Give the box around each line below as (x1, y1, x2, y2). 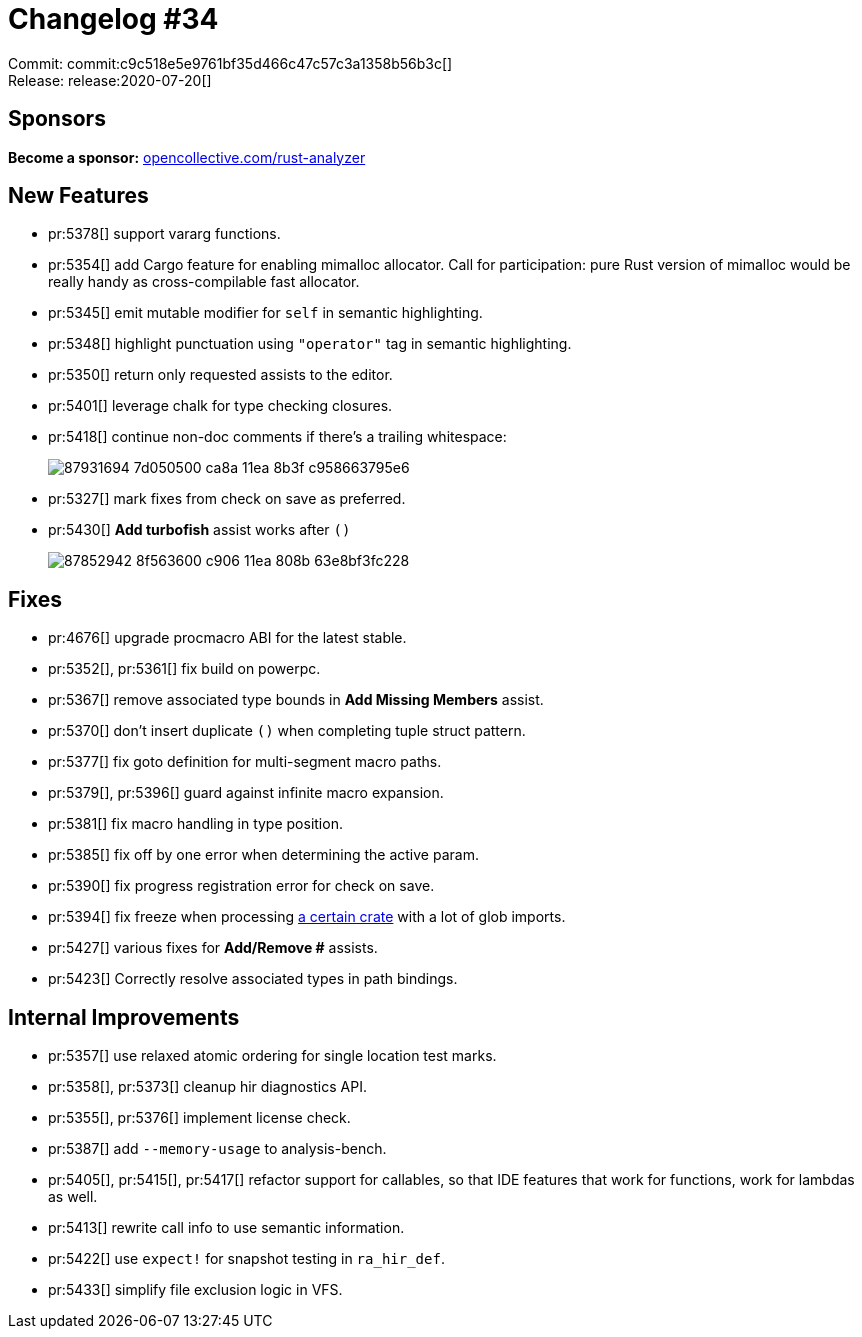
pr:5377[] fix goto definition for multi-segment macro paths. (48, 753, 442, 771)
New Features (8, 183, 149, 209)
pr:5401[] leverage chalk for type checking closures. (48, 397, 393, 415)
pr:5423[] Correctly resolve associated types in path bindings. (48, 970, 458, 988)
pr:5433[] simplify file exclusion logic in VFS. (48, 1281, 343, 1299)
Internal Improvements (8, 1004, 240, 1030)
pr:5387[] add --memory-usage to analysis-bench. (48, 1140, 387, 1158)
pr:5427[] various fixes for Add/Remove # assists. (48, 939, 378, 957)
